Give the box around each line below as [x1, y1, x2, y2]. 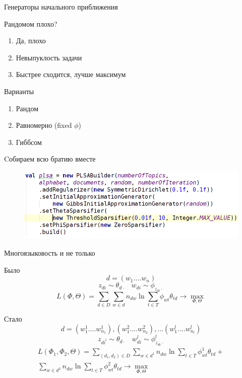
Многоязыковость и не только [4, 248, 95, 258]
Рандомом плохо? [4, 18, 57, 29]
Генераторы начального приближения [4, 2, 118, 12]
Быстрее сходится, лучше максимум [16, 69, 126, 80]
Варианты [4, 86, 34, 96]
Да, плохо [16, 35, 46, 46]
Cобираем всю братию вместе [4, 154, 96, 164]
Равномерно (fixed [16, 120, 72, 130]
